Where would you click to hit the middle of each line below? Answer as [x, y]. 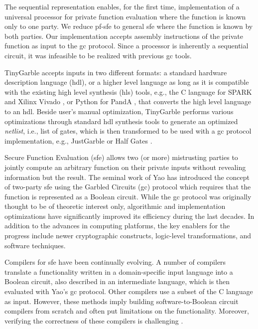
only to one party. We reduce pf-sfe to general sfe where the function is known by [129, 26]
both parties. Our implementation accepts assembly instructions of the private [124, 36]
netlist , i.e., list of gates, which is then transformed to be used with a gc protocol [128, 131]
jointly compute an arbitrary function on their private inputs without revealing [125, 167]
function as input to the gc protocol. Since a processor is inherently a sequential [127, 46]
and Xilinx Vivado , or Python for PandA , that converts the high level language [128, 101]
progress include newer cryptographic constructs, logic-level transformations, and [128, 236]
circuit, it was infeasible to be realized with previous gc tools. [98, 55]
